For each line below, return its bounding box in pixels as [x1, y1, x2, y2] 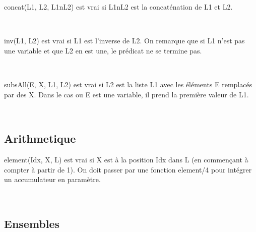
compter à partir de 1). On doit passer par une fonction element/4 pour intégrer [4, 164, 252, 175]
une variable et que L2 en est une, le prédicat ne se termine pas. [4, 45, 202, 55]
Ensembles [4, 215, 60, 231]
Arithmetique [4, 131, 76, 146]
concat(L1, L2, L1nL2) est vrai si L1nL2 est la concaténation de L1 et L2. [4, 2, 233, 12]
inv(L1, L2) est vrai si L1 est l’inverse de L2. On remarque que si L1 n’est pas [4, 35, 245, 46]
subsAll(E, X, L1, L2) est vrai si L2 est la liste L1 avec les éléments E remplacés [4, 79, 252, 89]
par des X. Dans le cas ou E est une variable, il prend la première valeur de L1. [4, 89, 249, 99]
